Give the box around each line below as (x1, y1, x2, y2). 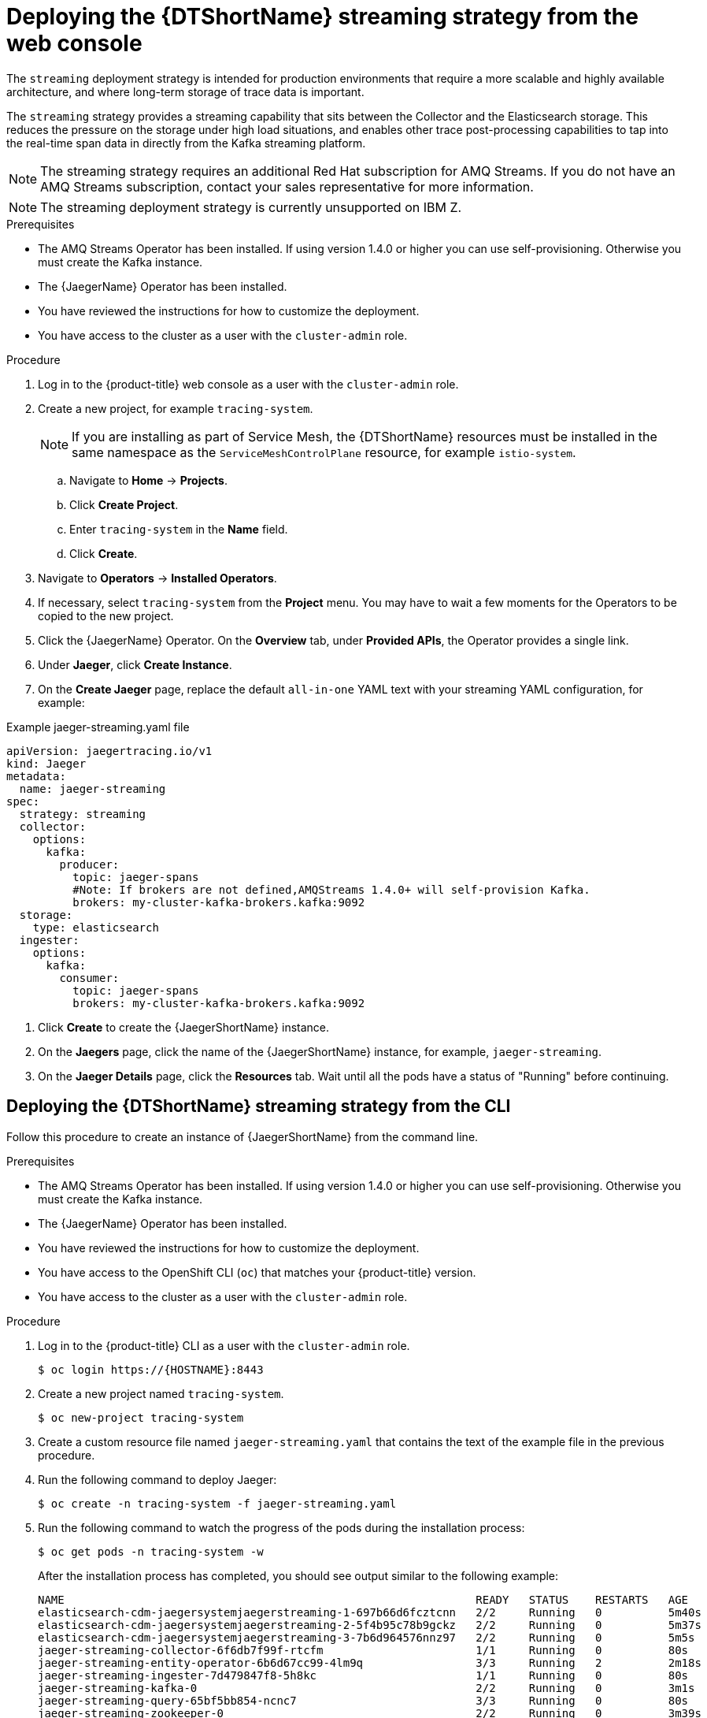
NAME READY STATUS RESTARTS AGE (38, 1593, 689, 1606)
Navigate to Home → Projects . (69, 473, 228, 487)
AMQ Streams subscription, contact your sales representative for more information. (40, 178, 534, 195)
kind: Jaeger (6, 757, 87, 770)
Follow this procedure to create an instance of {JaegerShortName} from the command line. (6, 1129, 479, 1143)
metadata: (6, 769, 66, 783)
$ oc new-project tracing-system (38, 1411, 244, 1424)
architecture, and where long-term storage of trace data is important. (6, 84, 365, 99)
